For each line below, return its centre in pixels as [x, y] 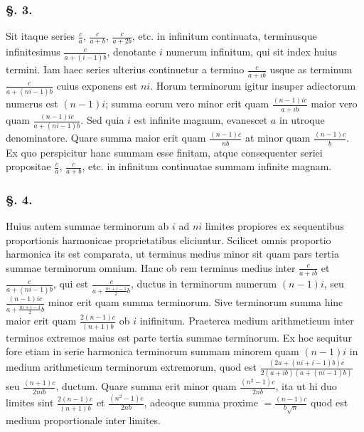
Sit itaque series [41, 36]
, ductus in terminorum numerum [204, 284]
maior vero [334, 104]
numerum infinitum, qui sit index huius [251, 52]
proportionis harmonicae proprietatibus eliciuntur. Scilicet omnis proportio [168, 239]
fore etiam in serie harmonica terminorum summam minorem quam [152, 351]
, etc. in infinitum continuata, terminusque [224, 36]
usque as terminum [311, 69]
